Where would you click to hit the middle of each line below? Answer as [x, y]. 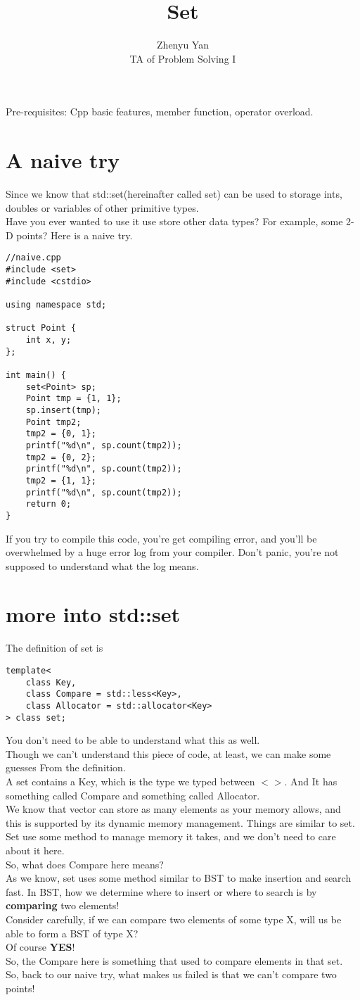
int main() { [36, 375]
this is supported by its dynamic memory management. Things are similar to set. [180, 822]
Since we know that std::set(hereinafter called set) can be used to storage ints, [174, 194]
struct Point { [41, 328]
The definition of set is [54, 648]
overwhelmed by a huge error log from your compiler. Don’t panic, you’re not [172, 552]
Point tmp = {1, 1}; [73, 399]
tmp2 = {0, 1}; [61, 434]
